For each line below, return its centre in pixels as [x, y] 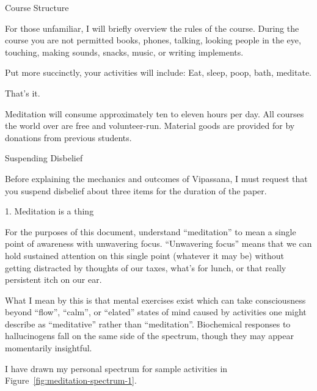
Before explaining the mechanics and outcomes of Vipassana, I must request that [156, 178]
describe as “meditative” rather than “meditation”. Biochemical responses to [148, 323]
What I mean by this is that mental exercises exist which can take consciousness [155, 300]
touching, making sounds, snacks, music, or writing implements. [124, 52]
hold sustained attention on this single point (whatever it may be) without [144, 255]
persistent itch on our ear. [53, 280]
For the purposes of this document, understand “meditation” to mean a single [151, 231]
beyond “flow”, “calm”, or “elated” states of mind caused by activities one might [156, 312]
